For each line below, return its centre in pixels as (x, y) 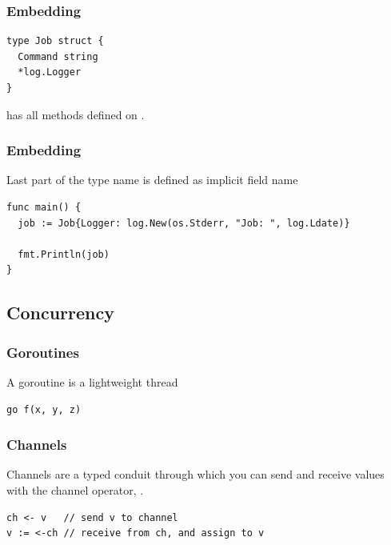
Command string (58, 56)
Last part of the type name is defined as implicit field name (152, 180)
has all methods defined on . (76, 114)
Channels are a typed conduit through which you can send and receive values (195, 474)
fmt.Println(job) (64, 254)
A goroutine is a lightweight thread (92, 381)
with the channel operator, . (75, 489)
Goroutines (43, 352)
